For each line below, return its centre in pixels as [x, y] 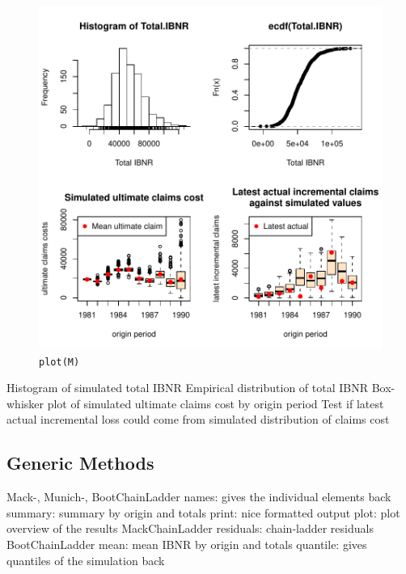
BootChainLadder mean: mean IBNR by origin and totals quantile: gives [187, 544]
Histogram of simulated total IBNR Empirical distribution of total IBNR [188, 388]
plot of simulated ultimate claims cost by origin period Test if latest [216, 403]
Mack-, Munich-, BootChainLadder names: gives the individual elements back [199, 497]
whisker [25, 403]
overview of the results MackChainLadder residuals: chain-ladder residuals [190, 528]
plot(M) [59, 362]
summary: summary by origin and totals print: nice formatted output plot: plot [203, 512]
